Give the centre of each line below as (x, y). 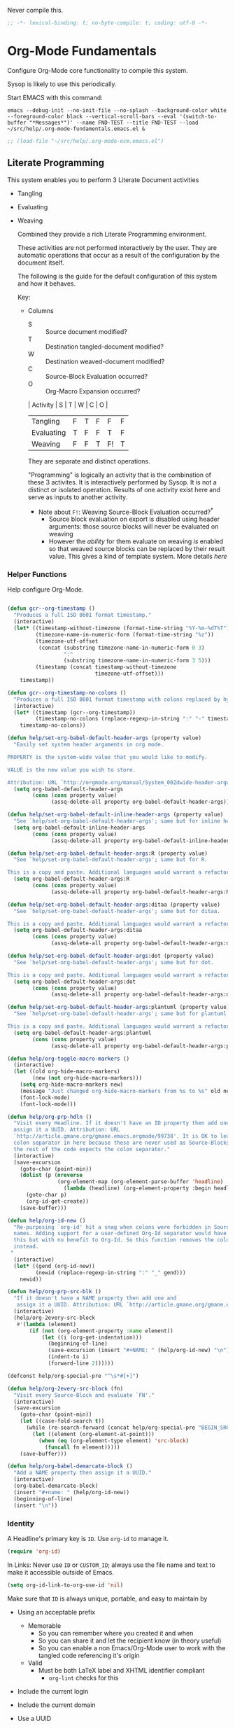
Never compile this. (35, 10)
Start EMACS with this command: (55, 97)
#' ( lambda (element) (47, 1324)
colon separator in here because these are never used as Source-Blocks (122, 1143)
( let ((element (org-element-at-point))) (94, 1434)
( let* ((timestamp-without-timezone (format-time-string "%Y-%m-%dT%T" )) (123, 628)
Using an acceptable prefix (56, 1612)
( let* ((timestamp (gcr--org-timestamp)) (75, 712)
